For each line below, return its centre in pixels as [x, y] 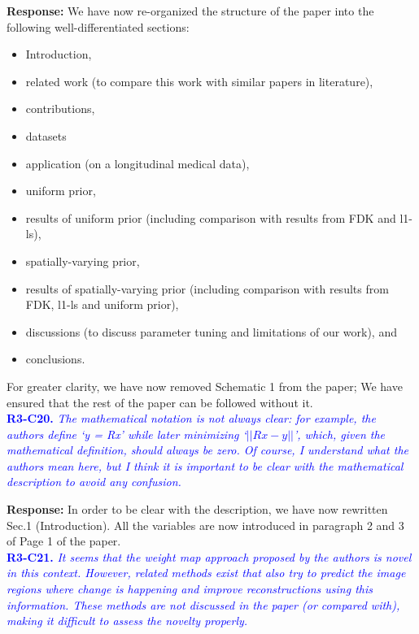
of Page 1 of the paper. [64, 541]
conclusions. [55, 359]
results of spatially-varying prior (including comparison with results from [207, 288]
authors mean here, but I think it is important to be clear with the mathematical [205, 465]
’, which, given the [339, 434]
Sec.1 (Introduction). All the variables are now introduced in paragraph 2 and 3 [205, 525]
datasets [46, 135]
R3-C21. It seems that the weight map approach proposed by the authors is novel [209, 556]
